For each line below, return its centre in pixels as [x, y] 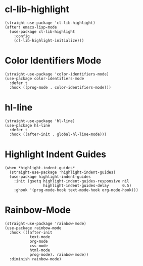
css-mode [39, 246]
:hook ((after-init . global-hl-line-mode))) [58, 134]
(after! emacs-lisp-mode [31, 27]
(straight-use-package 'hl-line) [40, 121]
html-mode [40, 250]
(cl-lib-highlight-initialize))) [49, 41]
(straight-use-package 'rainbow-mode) [45, 223]
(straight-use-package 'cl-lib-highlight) [50, 23]
